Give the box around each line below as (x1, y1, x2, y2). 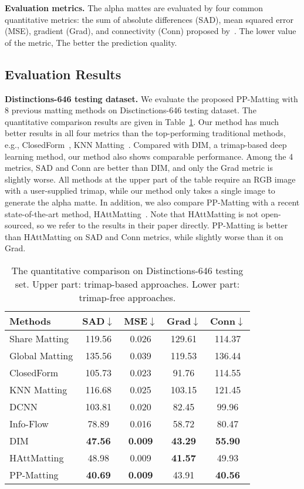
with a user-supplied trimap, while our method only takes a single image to (5, 184, 275, 197)
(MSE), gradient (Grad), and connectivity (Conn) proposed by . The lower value (5, 25, 296, 37)
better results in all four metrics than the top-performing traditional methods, (5, 127, 286, 139)
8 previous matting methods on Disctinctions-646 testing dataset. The (5, 104, 256, 116)
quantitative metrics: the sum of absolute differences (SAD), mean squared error (5, 13, 293, 25)
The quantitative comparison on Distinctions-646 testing (11, 263, 244, 277)
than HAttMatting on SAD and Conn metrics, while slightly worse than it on (5, 230, 283, 242)
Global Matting (9, 348, 73, 362)
